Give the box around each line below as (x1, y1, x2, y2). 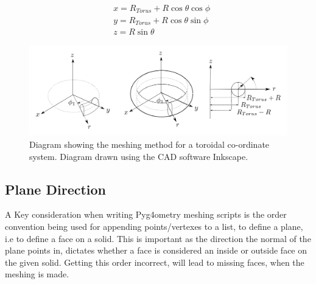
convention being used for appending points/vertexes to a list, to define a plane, (5, 220, 303, 233)
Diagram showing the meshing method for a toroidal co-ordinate (29, 138, 270, 151)
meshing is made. (5, 268, 69, 280)
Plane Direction (5, 179, 107, 198)
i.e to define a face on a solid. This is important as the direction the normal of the (5, 232, 311, 244)
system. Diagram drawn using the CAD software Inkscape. (29, 150, 248, 162)
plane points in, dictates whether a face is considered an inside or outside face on (5, 244, 307, 257)
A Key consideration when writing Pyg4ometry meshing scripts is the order (5, 208, 287, 221)
